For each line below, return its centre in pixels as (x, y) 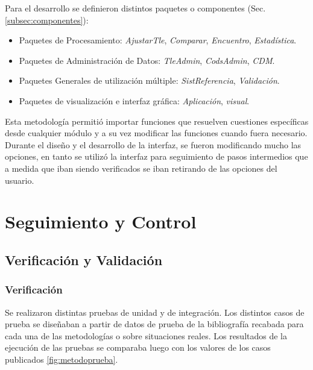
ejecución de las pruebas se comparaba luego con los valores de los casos (138, 347)
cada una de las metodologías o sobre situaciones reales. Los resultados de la (146, 335)
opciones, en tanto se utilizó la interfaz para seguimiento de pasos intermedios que (156, 156)
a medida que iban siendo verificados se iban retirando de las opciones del (141, 168)
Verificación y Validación (84, 259)
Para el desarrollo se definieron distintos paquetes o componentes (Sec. (135, 8)
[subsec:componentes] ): (47, 20)
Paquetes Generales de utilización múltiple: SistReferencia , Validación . (149, 80)
